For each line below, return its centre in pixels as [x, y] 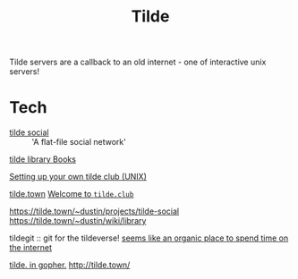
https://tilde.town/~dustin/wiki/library [78, 221]
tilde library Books [43, 159]
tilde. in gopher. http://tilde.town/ [70, 265]
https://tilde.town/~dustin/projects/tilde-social [94, 211]
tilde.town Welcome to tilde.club [72, 194]
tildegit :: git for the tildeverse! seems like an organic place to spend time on [149, 238]
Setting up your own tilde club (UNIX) [78, 177]
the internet [30, 248]
